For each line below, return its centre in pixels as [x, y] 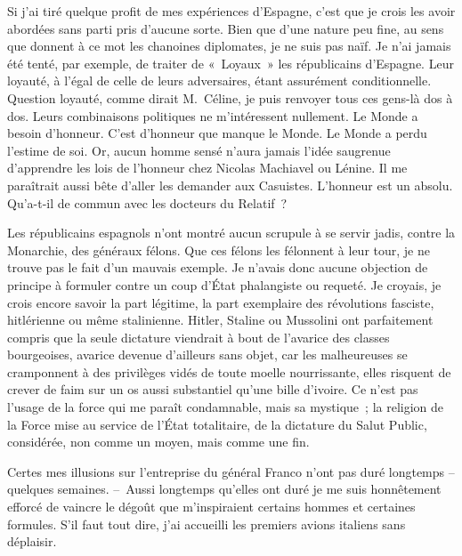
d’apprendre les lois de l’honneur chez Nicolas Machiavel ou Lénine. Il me [207, 168]
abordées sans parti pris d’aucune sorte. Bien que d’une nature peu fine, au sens [226, 28]
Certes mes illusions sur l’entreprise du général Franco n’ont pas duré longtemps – [231, 471]
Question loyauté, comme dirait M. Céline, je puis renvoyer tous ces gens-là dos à [230, 97]
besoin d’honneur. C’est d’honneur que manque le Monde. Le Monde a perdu [217, 133]
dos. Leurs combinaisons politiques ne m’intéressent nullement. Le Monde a [213, 115]
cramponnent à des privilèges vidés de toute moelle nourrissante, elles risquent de [229, 371]
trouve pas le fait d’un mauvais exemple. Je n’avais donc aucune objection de [218, 267]
